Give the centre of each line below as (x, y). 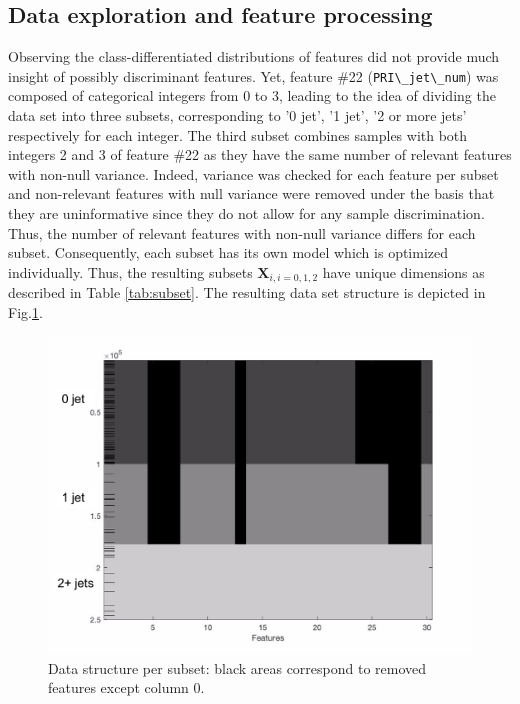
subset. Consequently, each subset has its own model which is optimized (228, 252)
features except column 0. (126, 687)
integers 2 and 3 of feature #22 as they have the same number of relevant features (260, 154)
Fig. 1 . (25, 311)
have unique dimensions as (403, 271)
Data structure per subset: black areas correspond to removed (237, 667)
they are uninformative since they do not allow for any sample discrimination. (246, 213)
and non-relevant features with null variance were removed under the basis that (251, 193)
